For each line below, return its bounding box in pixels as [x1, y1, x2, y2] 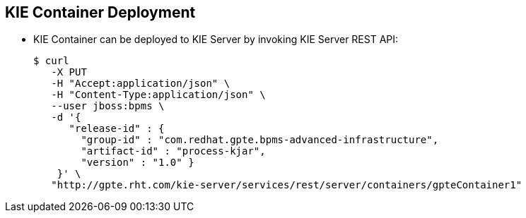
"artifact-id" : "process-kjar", [81, 145, 266, 157]
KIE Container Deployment [5, 4, 196, 21]
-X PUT [51, 66, 87, 78]
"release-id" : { [69, 123, 165, 135]
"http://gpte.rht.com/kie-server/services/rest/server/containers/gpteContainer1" [51, 179, 522, 191]
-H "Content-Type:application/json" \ [51, 89, 266, 101]
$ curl [33, 55, 69, 67]
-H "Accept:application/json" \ [51, 78, 230, 90]
